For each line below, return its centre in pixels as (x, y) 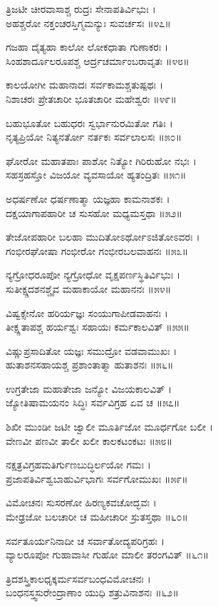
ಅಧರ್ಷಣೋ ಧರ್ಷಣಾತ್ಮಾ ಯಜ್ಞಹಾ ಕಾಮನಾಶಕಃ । (88, 198)
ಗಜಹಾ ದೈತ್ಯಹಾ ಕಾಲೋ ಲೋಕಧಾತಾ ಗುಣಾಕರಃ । (87, 47)
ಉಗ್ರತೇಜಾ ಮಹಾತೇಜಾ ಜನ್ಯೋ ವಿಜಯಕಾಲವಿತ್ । (89, 388)
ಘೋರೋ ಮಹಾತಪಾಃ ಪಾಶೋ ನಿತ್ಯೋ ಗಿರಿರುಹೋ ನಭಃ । (101, 160)
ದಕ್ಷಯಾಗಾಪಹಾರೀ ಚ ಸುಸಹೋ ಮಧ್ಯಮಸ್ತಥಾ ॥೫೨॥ (94, 212)
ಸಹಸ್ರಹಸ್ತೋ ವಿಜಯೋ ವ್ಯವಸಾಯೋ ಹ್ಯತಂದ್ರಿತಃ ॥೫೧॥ (96, 175)
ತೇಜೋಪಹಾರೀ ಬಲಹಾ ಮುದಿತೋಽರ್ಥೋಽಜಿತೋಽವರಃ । (103, 237)
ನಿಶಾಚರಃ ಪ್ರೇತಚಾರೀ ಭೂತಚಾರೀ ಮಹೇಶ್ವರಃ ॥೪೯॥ (91, 98)
